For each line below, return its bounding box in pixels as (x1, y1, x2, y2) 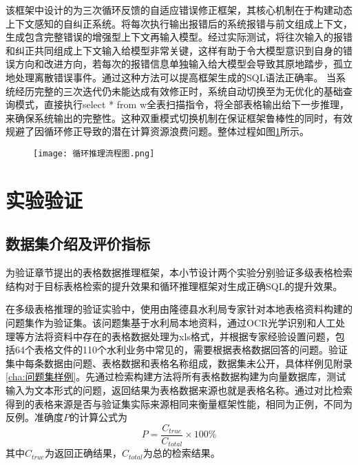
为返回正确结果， (44, 446, 122, 460)
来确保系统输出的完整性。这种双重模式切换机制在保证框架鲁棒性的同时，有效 (6, 110, 352, 125)
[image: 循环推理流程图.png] (33, 148, 155, 158)
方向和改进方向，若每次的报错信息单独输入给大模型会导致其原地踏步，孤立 (14, 56, 352, 71)
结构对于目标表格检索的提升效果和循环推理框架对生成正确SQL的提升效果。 (6, 278, 343, 293)
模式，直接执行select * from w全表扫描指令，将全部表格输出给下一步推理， (14, 97, 350, 112)
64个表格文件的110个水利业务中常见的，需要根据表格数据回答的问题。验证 (14, 342, 348, 357)
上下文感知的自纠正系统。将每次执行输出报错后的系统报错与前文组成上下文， (6, 16, 352, 30)
